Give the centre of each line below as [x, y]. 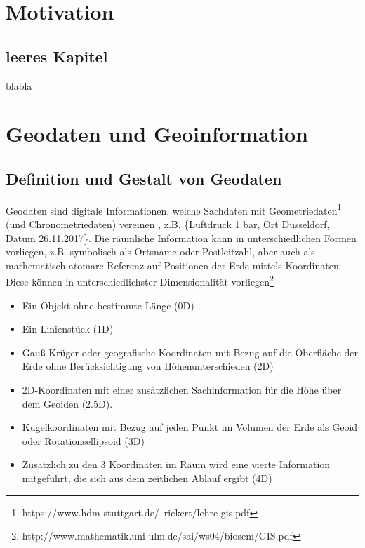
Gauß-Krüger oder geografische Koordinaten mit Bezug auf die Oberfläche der [190, 352]
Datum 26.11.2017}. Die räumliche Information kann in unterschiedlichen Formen [181, 238]
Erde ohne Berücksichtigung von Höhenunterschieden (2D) [148, 366]
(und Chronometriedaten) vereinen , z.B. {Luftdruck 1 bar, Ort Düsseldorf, [168, 224]
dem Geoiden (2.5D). [67, 403]
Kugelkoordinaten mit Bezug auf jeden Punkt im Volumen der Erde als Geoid [190, 427]
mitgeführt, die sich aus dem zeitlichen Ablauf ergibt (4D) [147, 477]
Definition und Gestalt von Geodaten [144, 178]
